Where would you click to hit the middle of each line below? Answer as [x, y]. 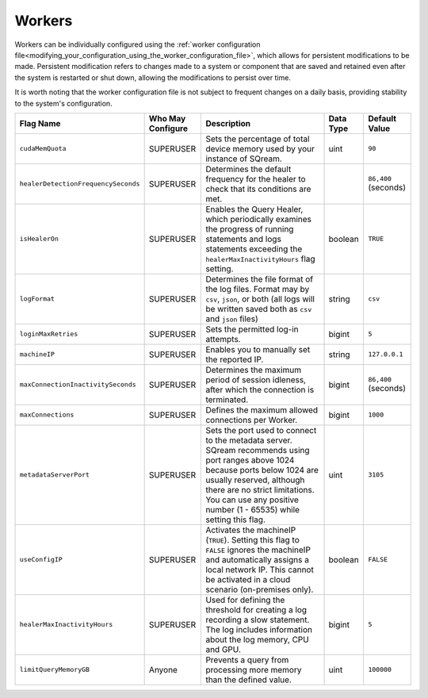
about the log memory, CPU [257, 639]
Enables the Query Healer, [254, 209]
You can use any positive [252, 500]
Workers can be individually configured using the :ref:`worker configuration [138, 44]
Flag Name [40, 123]
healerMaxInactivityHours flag [261, 259]
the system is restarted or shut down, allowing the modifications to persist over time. [153, 77]
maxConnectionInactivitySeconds [78, 385]
